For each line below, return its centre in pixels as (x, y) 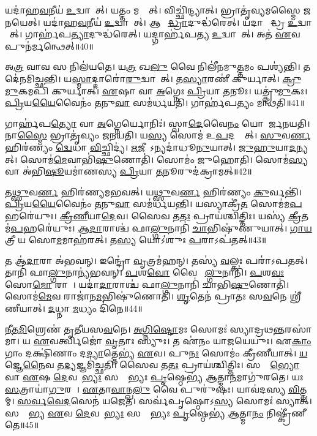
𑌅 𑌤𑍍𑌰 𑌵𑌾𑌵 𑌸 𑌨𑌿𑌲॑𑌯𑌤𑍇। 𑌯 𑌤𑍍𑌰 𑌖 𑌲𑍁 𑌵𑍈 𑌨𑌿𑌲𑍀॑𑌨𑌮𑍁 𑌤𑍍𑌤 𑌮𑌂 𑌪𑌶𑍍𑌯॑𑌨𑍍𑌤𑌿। (153, 66)
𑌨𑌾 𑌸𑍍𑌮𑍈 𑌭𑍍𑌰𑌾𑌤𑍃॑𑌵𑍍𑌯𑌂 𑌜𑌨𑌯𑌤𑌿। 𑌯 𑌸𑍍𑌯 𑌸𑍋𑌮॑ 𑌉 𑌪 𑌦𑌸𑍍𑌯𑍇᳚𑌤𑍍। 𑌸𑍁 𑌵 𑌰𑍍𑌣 (158, 135)
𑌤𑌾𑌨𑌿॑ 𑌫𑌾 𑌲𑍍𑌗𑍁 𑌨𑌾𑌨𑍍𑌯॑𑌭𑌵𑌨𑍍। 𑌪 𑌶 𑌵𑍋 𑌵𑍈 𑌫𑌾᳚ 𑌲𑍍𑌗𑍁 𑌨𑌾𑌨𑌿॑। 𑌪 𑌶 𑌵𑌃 (145, 272)
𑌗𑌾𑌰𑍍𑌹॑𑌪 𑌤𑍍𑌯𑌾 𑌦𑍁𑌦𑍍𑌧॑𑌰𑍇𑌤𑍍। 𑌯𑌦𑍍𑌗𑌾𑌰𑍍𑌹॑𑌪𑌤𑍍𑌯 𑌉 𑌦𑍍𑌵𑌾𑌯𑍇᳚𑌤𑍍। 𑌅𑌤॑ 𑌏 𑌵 (162, 34)
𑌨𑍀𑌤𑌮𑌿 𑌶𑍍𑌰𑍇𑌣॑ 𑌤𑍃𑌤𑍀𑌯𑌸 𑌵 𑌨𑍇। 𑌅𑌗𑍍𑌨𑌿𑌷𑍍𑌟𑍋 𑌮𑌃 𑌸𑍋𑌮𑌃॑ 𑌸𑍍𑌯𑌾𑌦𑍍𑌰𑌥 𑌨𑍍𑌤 (145, 329)
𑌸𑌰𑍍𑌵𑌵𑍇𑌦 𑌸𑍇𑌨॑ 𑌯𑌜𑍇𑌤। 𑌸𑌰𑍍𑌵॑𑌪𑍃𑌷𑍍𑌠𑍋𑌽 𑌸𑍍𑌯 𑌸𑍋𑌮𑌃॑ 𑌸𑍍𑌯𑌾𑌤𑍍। (165, 401)
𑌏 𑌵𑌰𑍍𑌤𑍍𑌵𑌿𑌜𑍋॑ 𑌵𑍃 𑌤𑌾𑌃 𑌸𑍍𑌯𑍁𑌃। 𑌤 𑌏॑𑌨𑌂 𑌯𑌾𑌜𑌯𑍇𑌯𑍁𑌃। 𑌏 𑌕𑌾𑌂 (172, 341)
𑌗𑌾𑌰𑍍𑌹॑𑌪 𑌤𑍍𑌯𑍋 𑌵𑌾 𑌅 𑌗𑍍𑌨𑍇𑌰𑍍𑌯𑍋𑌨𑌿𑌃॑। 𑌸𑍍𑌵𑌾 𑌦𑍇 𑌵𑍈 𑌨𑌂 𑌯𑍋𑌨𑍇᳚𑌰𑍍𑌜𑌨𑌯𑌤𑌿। (158, 123)
